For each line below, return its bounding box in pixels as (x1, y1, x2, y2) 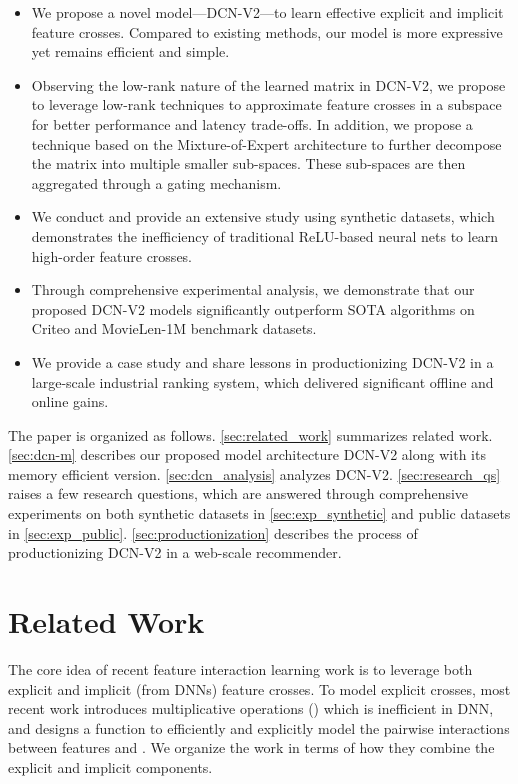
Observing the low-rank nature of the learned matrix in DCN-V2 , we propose (31, 74, 506, 95)
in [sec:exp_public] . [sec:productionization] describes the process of (8, 522, 418, 543)
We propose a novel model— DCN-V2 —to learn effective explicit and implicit (31, 2, 504, 22)
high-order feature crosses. (31, 245, 193, 266)
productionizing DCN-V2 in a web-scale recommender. (8, 542, 342, 563)
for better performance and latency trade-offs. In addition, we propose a (31, 113, 473, 134)
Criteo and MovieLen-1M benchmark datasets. (31, 318, 317, 339)
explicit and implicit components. (8, 756, 213, 777)
